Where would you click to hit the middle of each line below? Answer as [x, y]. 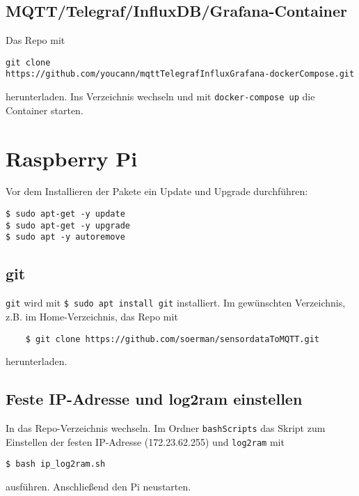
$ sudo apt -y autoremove [65, 237]
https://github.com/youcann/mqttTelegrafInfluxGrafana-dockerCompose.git [180, 74]
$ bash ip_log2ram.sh [56, 464]
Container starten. [45, 110]
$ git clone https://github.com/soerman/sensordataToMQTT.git [173, 339]
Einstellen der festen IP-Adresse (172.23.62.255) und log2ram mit [145, 441]
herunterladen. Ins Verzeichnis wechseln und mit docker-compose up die [160, 96]
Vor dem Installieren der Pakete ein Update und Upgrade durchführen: [157, 191]
